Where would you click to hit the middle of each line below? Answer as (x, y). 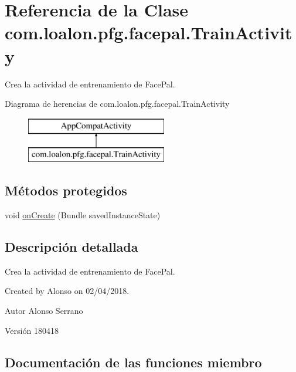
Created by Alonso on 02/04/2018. (67, 291)
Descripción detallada (72, 247)
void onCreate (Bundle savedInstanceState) (83, 215)
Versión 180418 (32, 330)
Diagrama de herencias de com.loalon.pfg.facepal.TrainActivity (117, 104)
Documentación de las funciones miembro (133, 362)
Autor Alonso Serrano (44, 311)
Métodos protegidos (66, 190)
